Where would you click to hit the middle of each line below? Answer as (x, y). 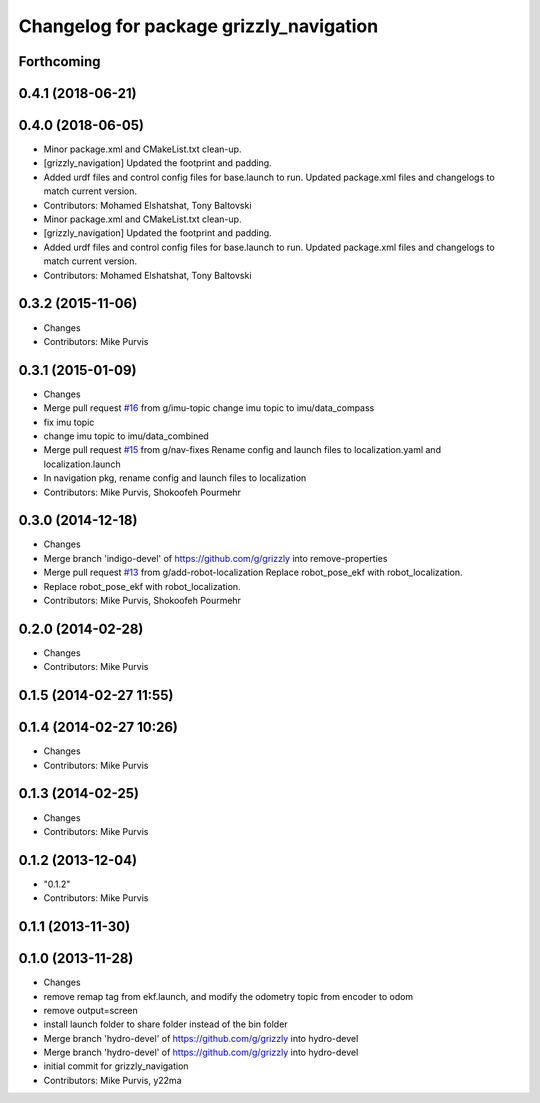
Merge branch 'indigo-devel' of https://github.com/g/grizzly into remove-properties (215, 558)
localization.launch (82, 464)
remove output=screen (91, 1010)
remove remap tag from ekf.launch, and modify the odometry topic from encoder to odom (228, 996)
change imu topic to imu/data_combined (126, 436)
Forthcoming (59, 61)
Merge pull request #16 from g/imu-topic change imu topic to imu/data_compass (209, 408)
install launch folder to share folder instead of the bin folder (166, 1024)
